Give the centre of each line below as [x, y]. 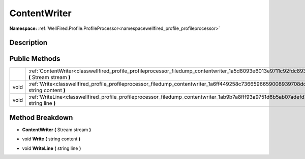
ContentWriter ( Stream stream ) [57, 130]
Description [28, 43]
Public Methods [35, 59]
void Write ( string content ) [51, 139]
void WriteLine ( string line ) [52, 148]
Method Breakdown [41, 117]
